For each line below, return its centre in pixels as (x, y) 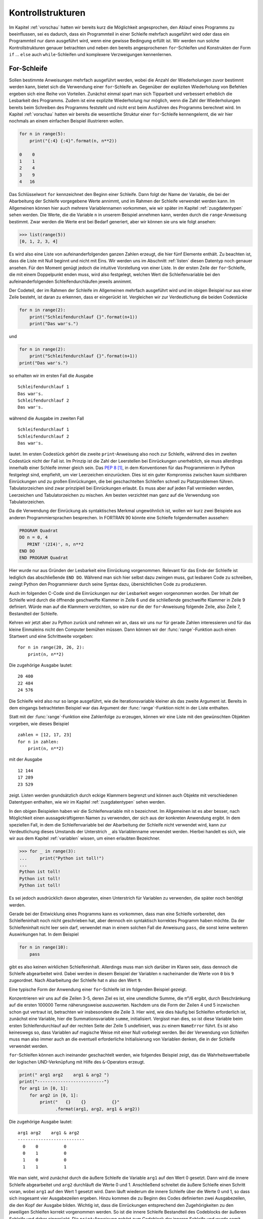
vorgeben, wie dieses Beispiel (39, 724)
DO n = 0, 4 (34, 537)
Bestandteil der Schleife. (34, 613)
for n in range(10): (44, 947)
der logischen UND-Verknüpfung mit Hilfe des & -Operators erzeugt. (77, 1062)
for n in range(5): (42, 134)
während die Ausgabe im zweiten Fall (47, 418)
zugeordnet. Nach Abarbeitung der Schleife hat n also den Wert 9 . (75, 981)
